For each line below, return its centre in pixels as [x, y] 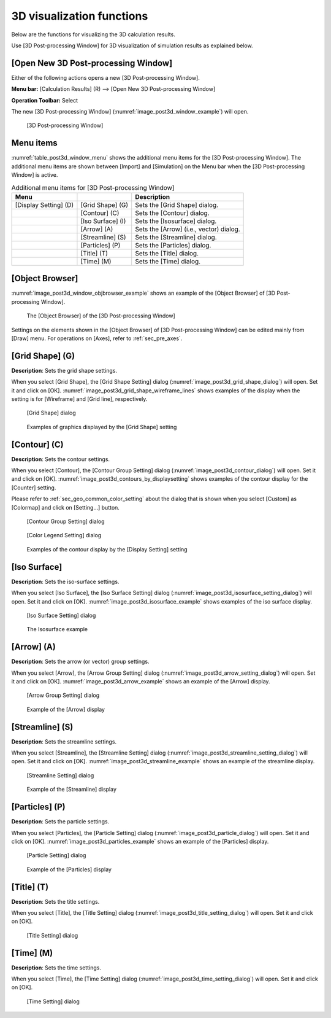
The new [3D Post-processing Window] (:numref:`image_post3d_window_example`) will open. [130, 112]
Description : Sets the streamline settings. [64, 741]
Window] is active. [35, 175]
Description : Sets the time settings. [56, 968]
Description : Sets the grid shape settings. [64, 370]
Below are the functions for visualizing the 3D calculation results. [93, 34]
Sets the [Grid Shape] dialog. [177, 204]
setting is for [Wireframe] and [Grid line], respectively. [79, 399]
